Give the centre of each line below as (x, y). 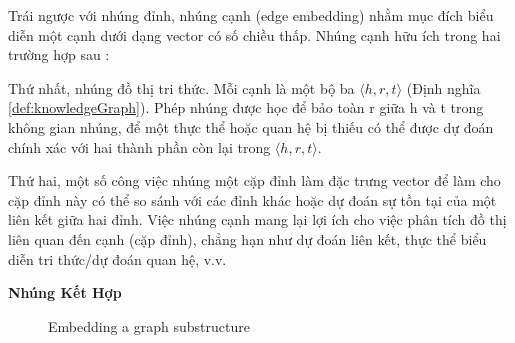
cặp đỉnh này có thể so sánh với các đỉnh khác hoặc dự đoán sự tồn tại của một (252, 199)
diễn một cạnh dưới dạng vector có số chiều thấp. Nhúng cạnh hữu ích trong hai (254, 34)
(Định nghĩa (443, 87)
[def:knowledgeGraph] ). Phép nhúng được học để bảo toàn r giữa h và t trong (246, 107)
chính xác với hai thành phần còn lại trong (139, 146)
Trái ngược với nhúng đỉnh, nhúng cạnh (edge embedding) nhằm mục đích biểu (251, 15)
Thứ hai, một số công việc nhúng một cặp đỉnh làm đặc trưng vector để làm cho (254, 180)
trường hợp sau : (59, 54)
